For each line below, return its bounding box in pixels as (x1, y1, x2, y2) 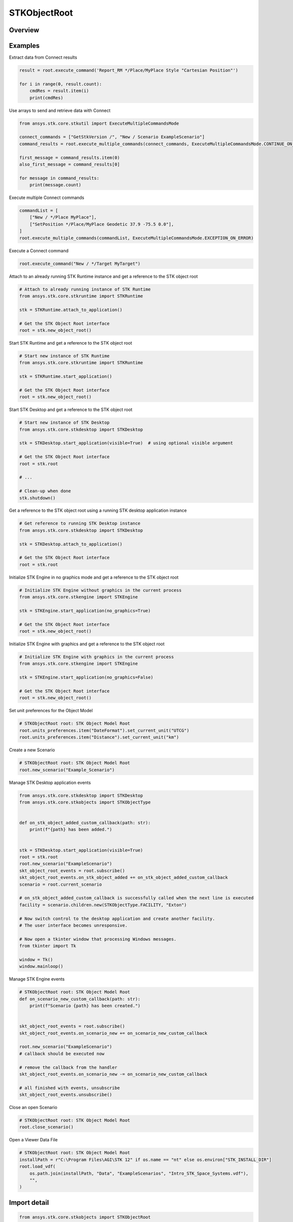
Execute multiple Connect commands (9, 195, 84, 200)
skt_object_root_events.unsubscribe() (19, 1092, 112, 1097)
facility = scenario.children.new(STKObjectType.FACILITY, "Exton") (19, 902, 187, 908)
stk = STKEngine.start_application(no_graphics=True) (19, 608, 151, 613)
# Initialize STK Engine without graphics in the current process (19, 587, 182, 593)
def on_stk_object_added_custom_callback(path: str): (19, 820, 151, 826)
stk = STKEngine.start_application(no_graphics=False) (19, 675, 153, 680)
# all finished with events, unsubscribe (19, 1085, 120, 1091)
